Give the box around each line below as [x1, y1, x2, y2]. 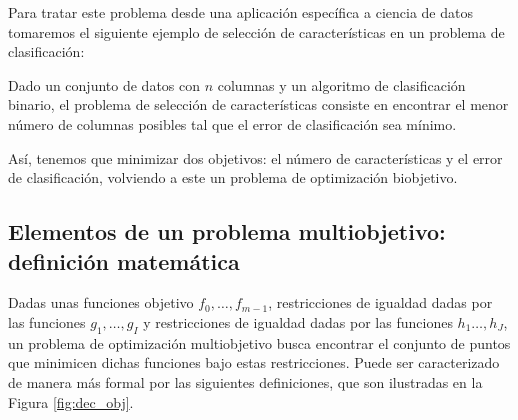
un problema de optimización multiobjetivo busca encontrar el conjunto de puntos [8, 332, 511, 353]
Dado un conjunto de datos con [8, 74, 201, 95]
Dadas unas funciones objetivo [8, 292, 194, 313]
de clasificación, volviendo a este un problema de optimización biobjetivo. [8, 167, 458, 188]
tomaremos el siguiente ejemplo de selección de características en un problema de [8, 21, 505, 42]
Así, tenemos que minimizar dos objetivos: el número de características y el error [8, 147, 503, 168]
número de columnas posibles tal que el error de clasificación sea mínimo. [8, 113, 457, 134]
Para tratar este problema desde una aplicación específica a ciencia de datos [8, 2, 473, 22]
